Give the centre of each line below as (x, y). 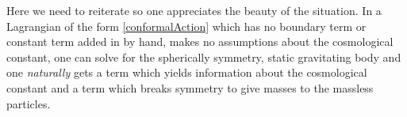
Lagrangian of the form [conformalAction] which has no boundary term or (186, 26)
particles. (29, 103)
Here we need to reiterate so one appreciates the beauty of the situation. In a (194, 10)
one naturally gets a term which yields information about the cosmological (187, 72)
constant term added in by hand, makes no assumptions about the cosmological (200, 42)
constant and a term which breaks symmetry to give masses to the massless (190, 87)
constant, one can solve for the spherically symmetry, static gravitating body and (204, 57)
